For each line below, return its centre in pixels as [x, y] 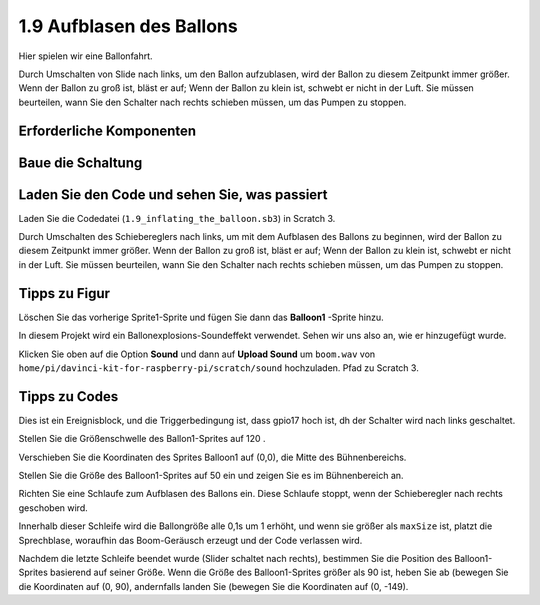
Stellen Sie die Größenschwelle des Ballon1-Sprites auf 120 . [142, 439]
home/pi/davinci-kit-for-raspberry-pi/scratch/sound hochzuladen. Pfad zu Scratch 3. [218, 367]
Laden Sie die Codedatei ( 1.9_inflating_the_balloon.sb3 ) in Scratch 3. [177, 218]
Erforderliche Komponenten [107, 130]
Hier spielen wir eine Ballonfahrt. [86, 56]
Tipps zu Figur [64, 293]
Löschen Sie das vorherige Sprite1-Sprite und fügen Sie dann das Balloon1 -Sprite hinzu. [201, 317]
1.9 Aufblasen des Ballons [128, 26]
